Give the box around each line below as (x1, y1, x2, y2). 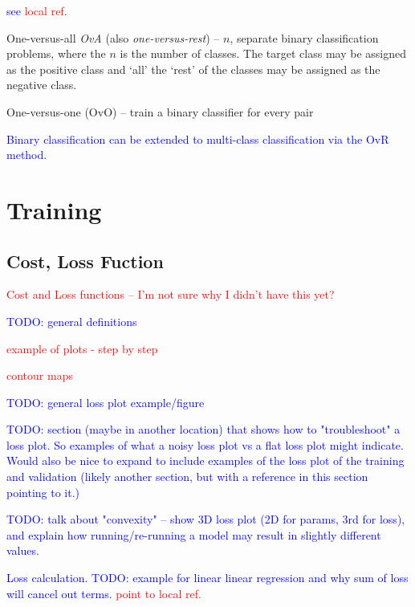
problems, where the (6, 45, 106, 62)
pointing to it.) (6, 483, 80, 500)
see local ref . (6, 2, 67, 18)
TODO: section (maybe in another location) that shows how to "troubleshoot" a (6, 421, 401, 438)
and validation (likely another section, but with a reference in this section (6, 468, 368, 485)
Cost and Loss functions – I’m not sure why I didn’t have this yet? (6, 286, 335, 303)
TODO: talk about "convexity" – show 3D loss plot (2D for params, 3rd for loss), (6, 511, 405, 528)
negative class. (6, 76, 77, 93)
